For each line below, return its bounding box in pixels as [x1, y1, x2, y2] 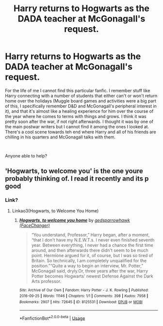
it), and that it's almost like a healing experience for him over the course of [5, 108, 154, 114]
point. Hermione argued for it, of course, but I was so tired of [31, 252, 153, 258]
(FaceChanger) [19, 222, 50, 228]
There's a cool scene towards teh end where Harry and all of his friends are [5, 129, 156, 135]
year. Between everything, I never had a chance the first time [31, 242, 154, 248]
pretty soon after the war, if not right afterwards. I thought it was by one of [5, 119, 154, 124]
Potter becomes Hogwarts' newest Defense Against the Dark [31, 273, 154, 279]
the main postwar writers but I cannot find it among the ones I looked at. [5, 123, 149, 129]
